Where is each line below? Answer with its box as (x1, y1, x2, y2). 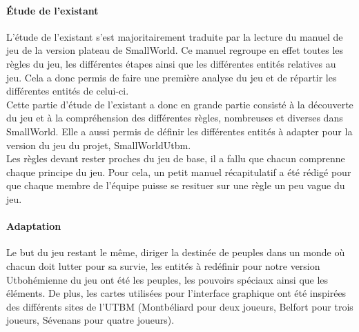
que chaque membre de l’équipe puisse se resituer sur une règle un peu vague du (6, 178, 345, 193)
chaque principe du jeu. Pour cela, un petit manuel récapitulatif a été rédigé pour (6, 164, 351, 179)
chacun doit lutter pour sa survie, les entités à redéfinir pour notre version (6, 258, 320, 273)
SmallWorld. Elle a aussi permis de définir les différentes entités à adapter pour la (6, 124, 353, 138)
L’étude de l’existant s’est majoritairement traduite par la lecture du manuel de (6, 29, 343, 43)
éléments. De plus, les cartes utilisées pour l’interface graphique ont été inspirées (6, 286, 347, 300)
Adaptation (6, 219, 61, 233)
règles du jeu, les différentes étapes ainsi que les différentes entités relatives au (6, 56, 336, 70)
